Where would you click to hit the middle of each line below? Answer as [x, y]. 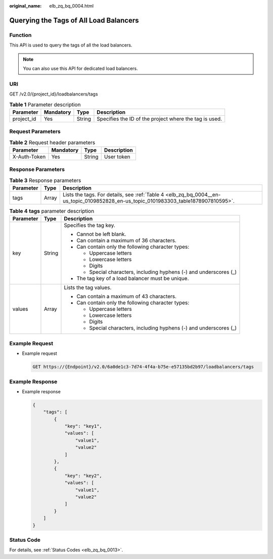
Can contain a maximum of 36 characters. [126, 241]
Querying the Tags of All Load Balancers [74, 20]
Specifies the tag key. [90, 225]
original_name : [26, 6]
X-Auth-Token [29, 157]
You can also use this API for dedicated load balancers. [81, 68]
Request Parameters [35, 131]
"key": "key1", [83, 426]
